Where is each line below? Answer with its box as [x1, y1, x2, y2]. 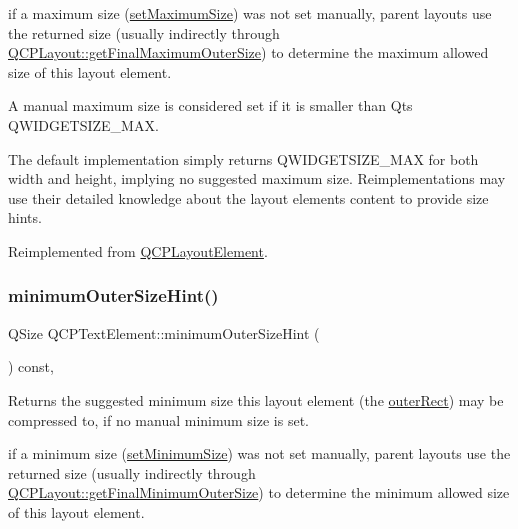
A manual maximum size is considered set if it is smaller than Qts [8, 95, 413, 116]
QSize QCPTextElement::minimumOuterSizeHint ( [8, 322, 320, 343]
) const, [8, 356, 54, 377]
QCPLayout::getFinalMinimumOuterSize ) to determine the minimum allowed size [8, 482, 510, 503]
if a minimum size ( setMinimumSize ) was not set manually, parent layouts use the [8, 443, 511, 464]
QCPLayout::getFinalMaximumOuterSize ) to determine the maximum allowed [8, 42, 489, 63]
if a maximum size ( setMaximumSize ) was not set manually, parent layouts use [8, 3, 492, 23]
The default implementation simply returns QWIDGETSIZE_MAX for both [8, 148, 479, 169]
